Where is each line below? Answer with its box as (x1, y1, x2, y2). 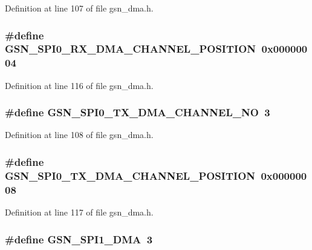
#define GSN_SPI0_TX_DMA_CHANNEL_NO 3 (5, 105, 270, 120)
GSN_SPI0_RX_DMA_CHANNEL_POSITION (5, 41, 256, 56)
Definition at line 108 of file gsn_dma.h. (5, 128, 154, 141)
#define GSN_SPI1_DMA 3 (5, 231, 153, 246)
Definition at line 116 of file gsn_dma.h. (5, 79, 154, 91)
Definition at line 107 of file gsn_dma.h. (5, 2, 154, 14)
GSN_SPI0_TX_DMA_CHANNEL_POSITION (5, 168, 256, 183)
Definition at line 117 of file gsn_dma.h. (5, 206, 154, 219)
